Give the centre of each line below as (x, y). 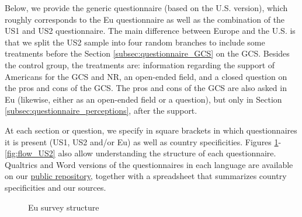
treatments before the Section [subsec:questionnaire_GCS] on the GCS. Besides (147, 53)
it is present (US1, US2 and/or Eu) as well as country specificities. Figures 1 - (143, 141)
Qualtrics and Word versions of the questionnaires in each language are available (149, 164)
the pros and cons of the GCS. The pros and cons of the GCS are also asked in (146, 88)
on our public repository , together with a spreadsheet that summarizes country (146, 176)
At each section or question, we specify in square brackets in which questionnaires (151, 130)
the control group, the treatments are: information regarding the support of (140, 64)
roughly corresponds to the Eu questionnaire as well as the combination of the (145, 19)
